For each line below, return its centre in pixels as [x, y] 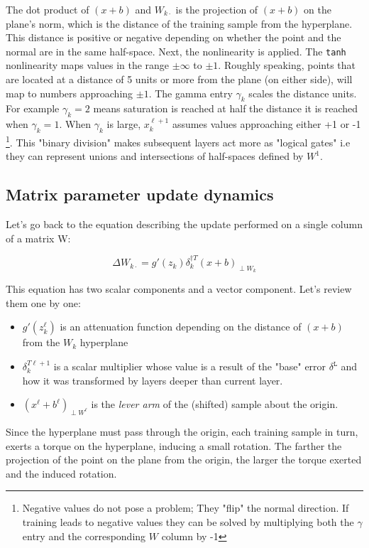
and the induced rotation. [61, 473]
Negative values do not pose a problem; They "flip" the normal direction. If [186, 508]
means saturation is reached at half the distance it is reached [226, 108]
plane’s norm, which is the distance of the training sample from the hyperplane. [179, 23]
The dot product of [48, 9]
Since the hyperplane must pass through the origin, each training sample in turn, [182, 432]
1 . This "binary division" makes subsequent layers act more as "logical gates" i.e [178, 141]
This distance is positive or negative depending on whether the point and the [174, 37]
